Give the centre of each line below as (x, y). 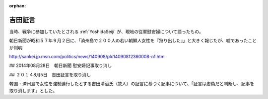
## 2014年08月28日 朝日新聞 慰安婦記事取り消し (61, 66)
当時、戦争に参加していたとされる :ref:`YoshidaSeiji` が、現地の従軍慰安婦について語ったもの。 (106, 32)
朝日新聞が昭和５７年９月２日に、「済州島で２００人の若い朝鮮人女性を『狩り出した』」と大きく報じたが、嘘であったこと (133, 41)
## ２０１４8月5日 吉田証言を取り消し (50, 74)
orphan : (18, 6)
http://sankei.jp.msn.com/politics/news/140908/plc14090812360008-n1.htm (87, 57)
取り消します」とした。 (33, 91)
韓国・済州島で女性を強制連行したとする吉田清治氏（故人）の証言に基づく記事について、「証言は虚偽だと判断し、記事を (132, 84)
